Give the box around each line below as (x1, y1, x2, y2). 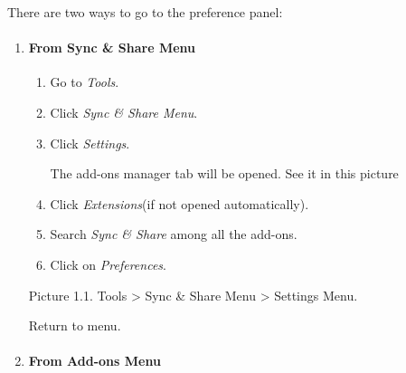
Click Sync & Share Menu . (50, 102, 198, 121)
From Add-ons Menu (28, 351, 161, 370)
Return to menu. (28, 316, 121, 335)
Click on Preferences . (50, 254, 166, 273)
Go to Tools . (50, 72, 119, 91)
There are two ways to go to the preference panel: (7, 3, 283, 21)
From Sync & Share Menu (28, 38, 196, 57)
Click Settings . (50, 133, 130, 152)
